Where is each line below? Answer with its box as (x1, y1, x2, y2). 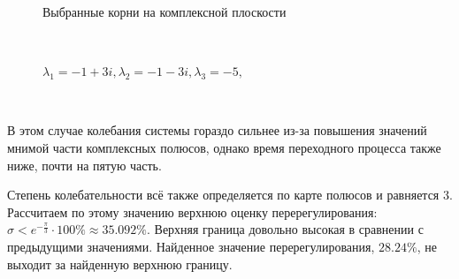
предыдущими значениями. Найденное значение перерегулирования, (7, 237, 375, 255)
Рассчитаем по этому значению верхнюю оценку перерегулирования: (7, 202, 378, 221)
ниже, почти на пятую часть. (7, 155, 162, 174)
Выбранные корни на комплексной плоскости (42, 3, 287, 20)
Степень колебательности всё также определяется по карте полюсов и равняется (7, 185, 440, 204)
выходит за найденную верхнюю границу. (7, 254, 233, 273)
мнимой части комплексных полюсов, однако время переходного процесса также (7, 138, 441, 156)
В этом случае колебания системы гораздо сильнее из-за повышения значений (7, 121, 427, 139)
